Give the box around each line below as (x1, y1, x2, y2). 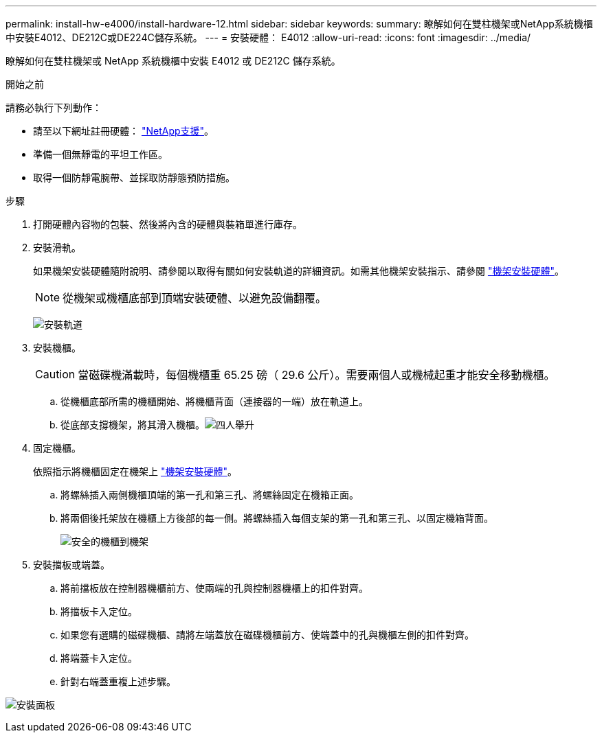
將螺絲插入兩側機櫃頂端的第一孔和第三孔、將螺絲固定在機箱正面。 (60, 489, 359, 500)
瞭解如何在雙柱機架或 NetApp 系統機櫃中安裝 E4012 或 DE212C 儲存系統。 (5, 55, 341, 67)
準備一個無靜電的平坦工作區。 (33, 148, 168, 160)
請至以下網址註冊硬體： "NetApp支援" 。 (33, 125, 214, 137)
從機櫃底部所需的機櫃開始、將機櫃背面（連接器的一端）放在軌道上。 (60, 395, 368, 407)
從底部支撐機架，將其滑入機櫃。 (60, 419, 205, 430)
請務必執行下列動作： (5, 102, 102, 113)
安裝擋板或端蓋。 (33, 559, 110, 570)
